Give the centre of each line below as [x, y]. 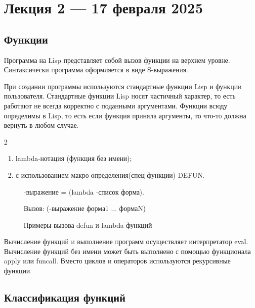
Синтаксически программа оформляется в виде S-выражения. [96, 70]
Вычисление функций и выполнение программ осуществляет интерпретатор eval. [126, 241]
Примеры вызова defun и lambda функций [88, 225]
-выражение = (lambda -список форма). [84, 191]
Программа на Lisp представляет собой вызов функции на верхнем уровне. [117, 60]
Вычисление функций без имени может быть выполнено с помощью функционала [127, 251]
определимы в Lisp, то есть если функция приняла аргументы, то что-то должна [125, 115]
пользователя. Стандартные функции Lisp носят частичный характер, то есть [120, 96]
